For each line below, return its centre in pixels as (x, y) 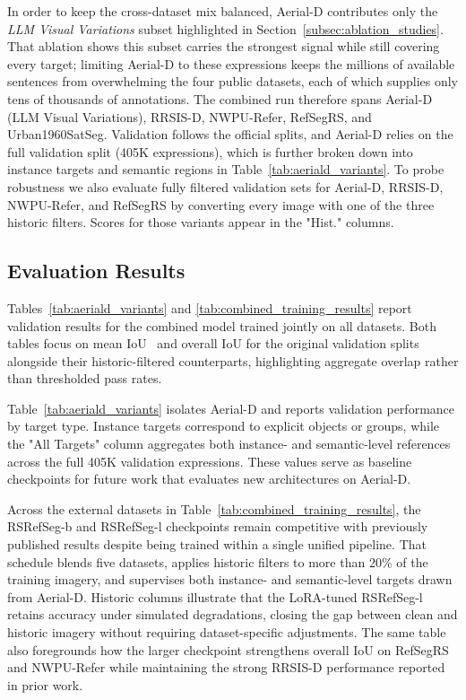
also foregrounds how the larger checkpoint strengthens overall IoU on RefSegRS (228, 649)
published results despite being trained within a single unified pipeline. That (217, 544)
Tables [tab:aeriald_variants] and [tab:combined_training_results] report (210, 307)
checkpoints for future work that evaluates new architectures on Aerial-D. (209, 479)
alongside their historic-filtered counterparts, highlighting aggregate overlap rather (233, 360)
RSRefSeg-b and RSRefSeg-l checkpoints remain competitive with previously (218, 526)
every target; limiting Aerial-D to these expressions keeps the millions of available (231, 63)
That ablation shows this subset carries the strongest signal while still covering (224, 46)
